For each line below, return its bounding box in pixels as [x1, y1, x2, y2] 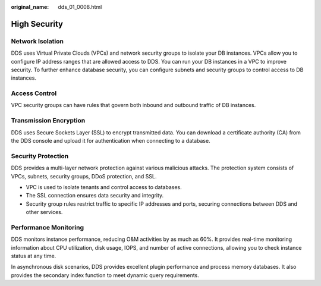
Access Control [11, 89, 57, 98]
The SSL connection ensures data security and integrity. [26, 192, 164, 199]
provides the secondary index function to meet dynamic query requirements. [11, 271, 199, 279]
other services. [26, 209, 63, 216]
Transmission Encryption [11, 117, 86, 125]
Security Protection [11, 152, 69, 160]
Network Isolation [11, 37, 64, 45]
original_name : [11, 4, 49, 10]
